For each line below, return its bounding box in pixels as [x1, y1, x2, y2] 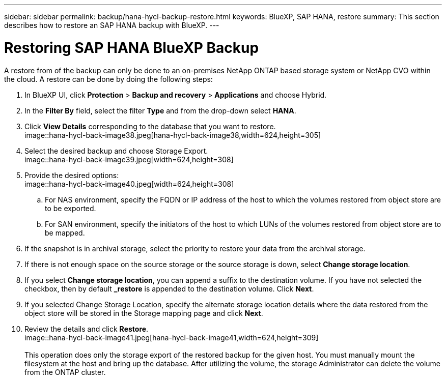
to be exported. [45, 203, 96, 213]
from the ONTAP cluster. [24, 367, 106, 376]
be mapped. [45, 228, 85, 237]
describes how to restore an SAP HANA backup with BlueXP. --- [4, 21, 219, 30]
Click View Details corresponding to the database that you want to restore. [24, 122, 276, 131]
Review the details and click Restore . [24, 324, 149, 333]
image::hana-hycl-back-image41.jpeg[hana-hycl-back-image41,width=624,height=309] [24, 333, 319, 342]
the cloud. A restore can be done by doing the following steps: [4, 74, 213, 83]
